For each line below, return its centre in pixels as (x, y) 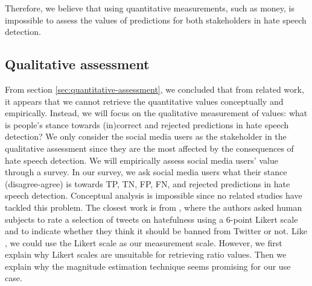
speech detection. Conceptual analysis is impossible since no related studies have (154, 195)
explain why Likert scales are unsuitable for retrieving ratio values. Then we (146, 254)
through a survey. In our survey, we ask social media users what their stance (146, 172)
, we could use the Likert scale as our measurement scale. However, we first (144, 242)
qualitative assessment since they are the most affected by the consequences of (149, 148)
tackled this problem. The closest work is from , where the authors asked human (154, 207)
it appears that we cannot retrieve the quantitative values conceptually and (144, 101)
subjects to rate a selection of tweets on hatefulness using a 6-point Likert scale (151, 219)
